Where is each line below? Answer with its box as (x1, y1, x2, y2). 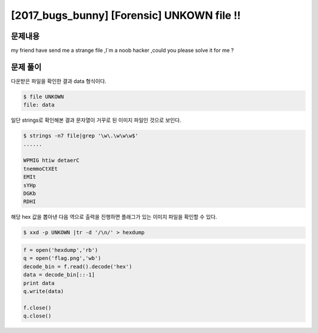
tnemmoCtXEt (23, 165, 58, 172)
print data (23, 279, 55, 287)
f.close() (23, 304, 52, 311)
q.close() (23, 312, 52, 319)
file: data (23, 102, 55, 108)
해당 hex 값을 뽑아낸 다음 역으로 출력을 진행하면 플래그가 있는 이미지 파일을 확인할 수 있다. (11, 214, 217, 221)
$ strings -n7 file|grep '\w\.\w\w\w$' (23, 132, 138, 139)
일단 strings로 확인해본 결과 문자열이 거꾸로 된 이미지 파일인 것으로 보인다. (11, 116, 181, 124)
